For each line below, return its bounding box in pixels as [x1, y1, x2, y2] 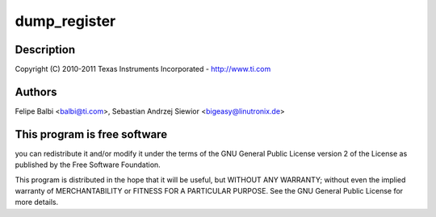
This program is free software [15, 127, 168, 141]
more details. [15, 198, 59, 207]
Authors [15, 85, 57, 98]
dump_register [15, 12, 116, 30]
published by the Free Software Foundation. [15, 160, 161, 169]
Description [15, 43, 76, 56]
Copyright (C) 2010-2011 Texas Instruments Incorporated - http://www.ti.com [15, 65, 271, 74]
